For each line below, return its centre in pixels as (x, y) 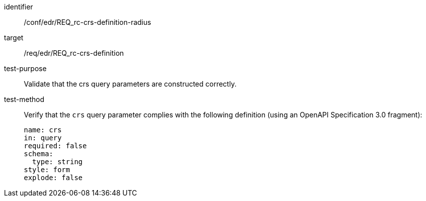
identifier (19, 7)
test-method (24, 99)
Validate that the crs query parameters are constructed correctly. (130, 84)
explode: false (53, 178)
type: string (57, 162)
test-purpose (25, 68)
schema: (39, 154)
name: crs (43, 130)
